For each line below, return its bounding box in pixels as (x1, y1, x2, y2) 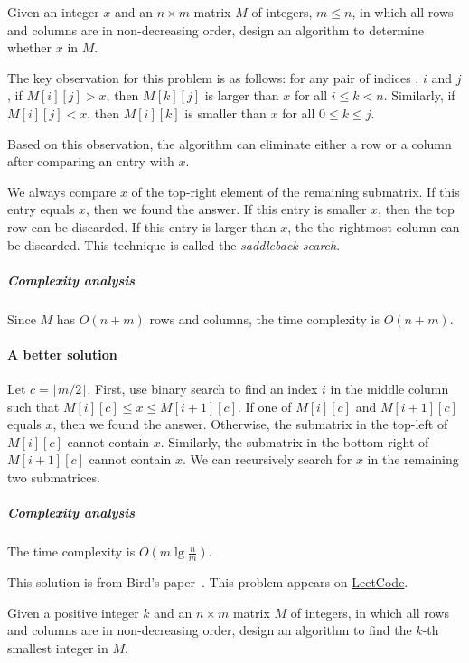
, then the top (378, 200, 455, 219)
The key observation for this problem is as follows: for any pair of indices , (7, 68, 419, 87)
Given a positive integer (7, 602, 139, 621)
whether (7, 38, 52, 57)
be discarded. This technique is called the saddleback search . (7, 235, 341, 254)
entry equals (7, 200, 75, 219)
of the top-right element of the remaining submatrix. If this (131, 182, 460, 201)
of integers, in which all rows (290, 602, 449, 621)
